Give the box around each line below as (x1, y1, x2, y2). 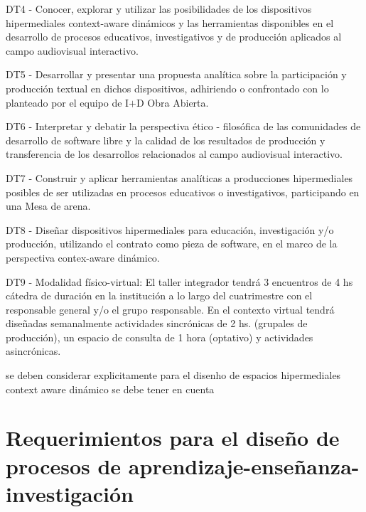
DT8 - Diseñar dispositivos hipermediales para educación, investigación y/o (6, 222, 334, 237)
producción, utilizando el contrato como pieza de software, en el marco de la (6, 236, 338, 251)
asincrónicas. (6, 343, 61, 358)
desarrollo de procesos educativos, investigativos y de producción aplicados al (6, 29, 342, 44)
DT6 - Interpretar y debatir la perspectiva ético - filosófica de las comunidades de (6, 119, 361, 134)
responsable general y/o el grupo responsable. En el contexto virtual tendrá (6, 302, 335, 316)
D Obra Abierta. (136, 95, 209, 110)
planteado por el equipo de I (6, 95, 129, 110)
